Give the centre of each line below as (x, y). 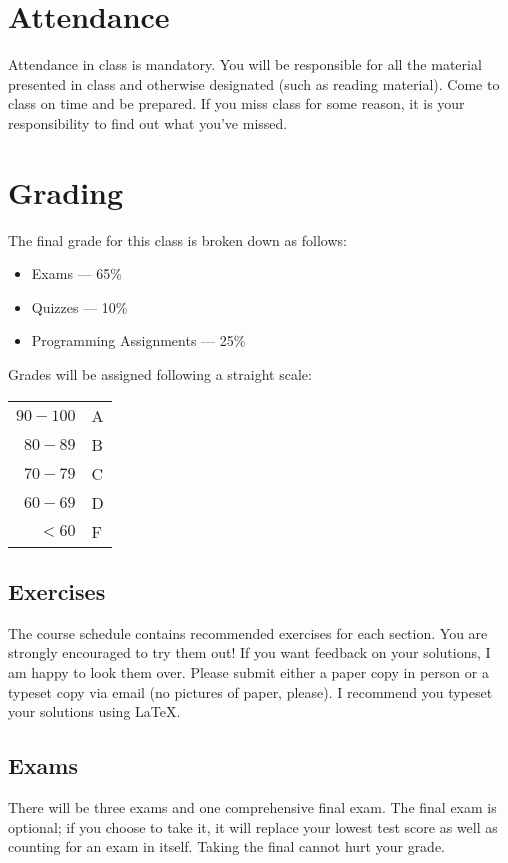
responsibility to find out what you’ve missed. (148, 122)
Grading (66, 191)
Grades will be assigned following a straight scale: (160, 374)
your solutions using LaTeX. (94, 711)
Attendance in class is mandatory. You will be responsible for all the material (245, 64)
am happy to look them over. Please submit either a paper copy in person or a (248, 671)
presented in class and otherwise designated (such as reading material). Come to (254, 83)
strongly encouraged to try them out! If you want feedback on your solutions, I (249, 652)
